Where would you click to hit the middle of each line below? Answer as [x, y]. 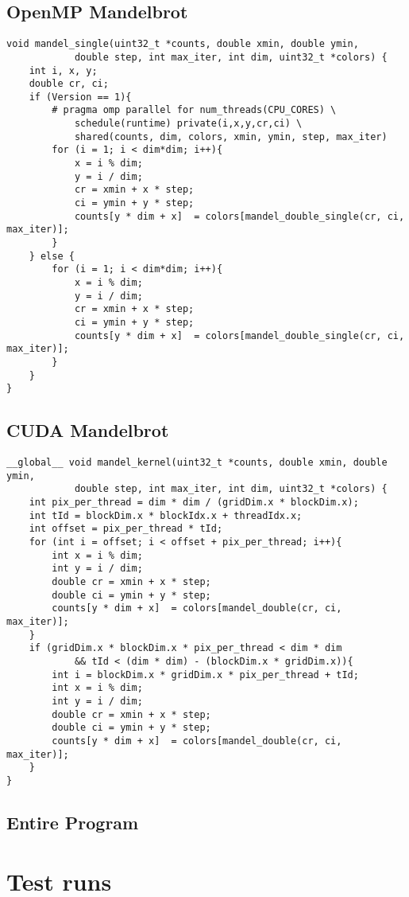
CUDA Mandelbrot [88, 430]
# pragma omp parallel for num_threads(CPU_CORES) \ [194, 110]
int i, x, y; [63, 70]
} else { [52, 256]
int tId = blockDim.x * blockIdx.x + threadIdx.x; [166, 515]
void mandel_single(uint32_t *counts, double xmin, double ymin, [183, 44]
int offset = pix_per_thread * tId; [126, 529]
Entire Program [73, 822]
